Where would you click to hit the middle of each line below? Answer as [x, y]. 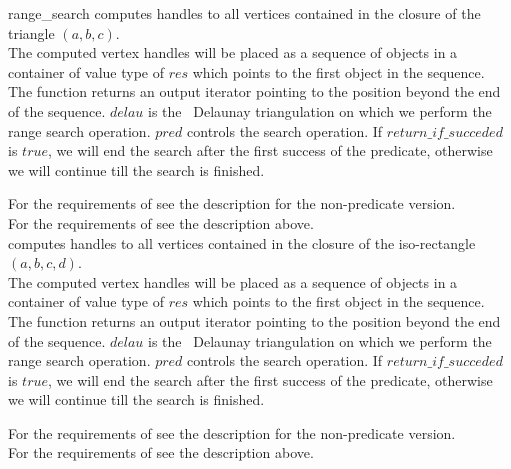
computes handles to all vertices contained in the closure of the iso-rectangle [242, 242]
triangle [31, 32]
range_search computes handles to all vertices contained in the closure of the [244, 13]
